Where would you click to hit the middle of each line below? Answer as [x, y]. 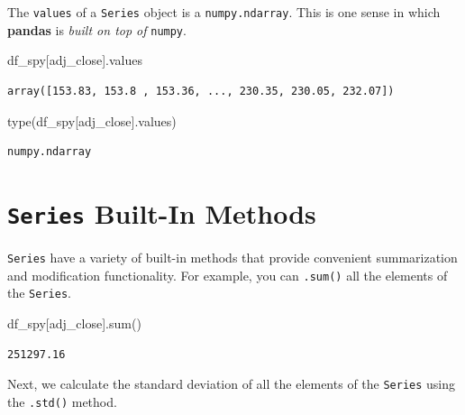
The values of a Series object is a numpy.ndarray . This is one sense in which [224, 12]
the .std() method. [62, 401]
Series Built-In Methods [162, 212]
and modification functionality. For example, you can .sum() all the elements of [228, 275]
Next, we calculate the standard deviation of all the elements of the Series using [232, 384]
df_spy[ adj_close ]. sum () [74, 323]
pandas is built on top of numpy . [97, 29]
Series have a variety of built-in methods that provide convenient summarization [232, 257]
